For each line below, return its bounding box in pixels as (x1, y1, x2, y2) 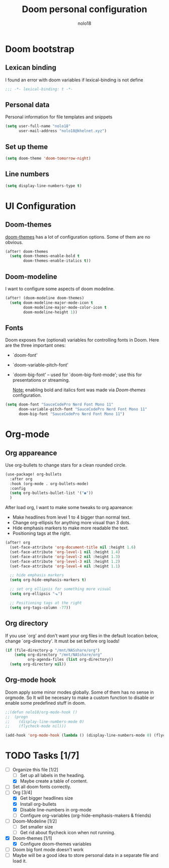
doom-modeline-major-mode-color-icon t (23, 305, 107, 310)
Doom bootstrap (5, 43, 74, 55)
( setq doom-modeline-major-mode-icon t (10, 300, 94, 305)
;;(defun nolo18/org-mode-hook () (5, 709, 78, 715)
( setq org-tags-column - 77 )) (10, 605, 71, 610)
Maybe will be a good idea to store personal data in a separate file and (12, 852, 158, 858)
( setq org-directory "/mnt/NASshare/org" (14, 652, 102, 658)
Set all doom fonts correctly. (12, 784, 71, 790)
